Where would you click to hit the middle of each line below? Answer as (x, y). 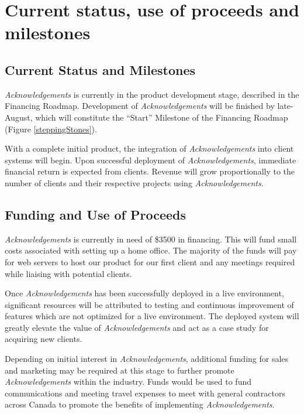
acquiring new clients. (44, 339)
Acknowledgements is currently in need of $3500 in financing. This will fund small (151, 239)
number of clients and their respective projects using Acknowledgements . (134, 182)
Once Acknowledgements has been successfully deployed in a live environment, (144, 293)
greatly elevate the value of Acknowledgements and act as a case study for (137, 327)
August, (19, 117)
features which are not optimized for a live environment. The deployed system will (152, 316)
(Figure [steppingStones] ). (51, 129)
